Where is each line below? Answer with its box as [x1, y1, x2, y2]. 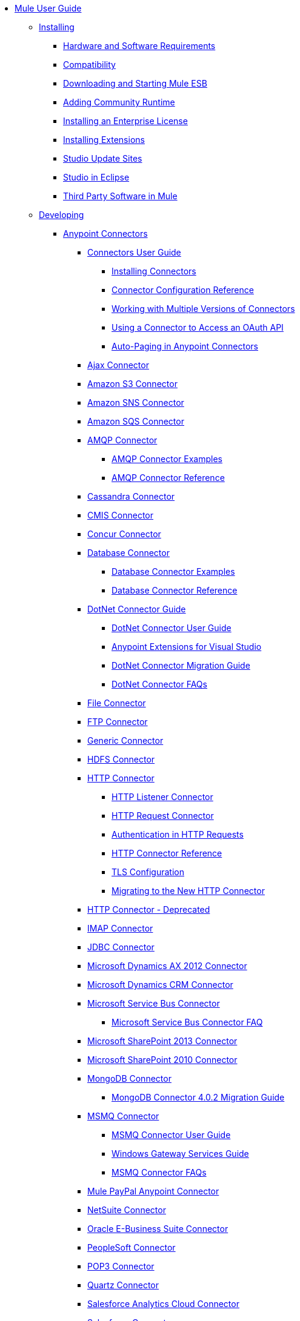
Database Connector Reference [112, 585, 238, 595]
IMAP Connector [87, 923, 153, 933]
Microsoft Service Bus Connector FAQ [112, 1017, 263, 1027]
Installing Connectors [112, 266, 196, 276]
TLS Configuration [112, 867, 184, 877]
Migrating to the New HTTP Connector [112, 886, 265, 896]
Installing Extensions [63, 134, 145, 145]
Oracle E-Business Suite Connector [87, 1223, 228, 1234]
